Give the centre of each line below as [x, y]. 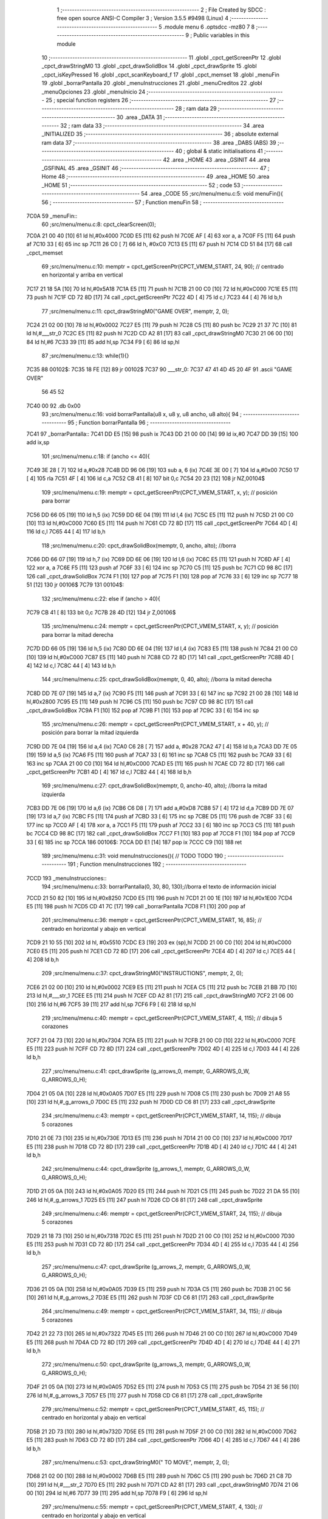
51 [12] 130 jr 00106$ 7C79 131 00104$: [75, 585]
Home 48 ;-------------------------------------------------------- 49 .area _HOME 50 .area [155, 177]
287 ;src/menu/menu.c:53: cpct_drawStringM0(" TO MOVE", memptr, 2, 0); [135, 1462]
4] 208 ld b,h [43, 959]
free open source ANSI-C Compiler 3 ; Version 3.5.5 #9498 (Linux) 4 [143, 18]
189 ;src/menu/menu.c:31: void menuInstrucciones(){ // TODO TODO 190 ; [134, 856]
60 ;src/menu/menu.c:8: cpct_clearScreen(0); [99, 224]
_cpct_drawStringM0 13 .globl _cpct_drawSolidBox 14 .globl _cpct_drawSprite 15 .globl [149, 66]
